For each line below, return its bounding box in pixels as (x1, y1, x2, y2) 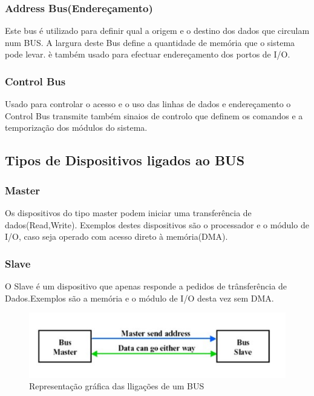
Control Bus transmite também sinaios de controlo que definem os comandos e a (5, 109, 303, 122)
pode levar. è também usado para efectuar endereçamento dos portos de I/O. (5, 48, 290, 61)
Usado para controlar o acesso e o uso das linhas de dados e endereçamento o (5, 97, 291, 110)
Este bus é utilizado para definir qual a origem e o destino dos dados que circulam (5, 24, 310, 37)
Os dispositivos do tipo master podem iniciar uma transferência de (5, 206, 252, 219)
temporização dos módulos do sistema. (5, 121, 148, 134)
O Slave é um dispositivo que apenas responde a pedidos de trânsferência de (5, 280, 287, 292)
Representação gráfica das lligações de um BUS (29, 380, 204, 392)
